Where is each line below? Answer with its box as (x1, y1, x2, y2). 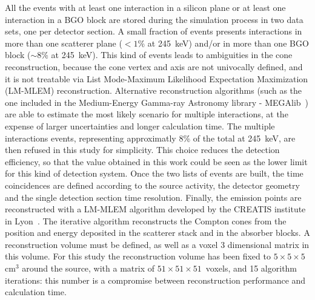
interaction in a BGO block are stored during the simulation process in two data (5, 13, 303, 25)
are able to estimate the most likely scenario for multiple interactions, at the (5, 108, 288, 120)
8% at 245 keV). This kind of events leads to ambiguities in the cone (37, 48, 293, 61)
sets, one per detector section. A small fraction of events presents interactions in (5, 25, 302, 37)
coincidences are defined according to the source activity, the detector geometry (5, 178, 300, 191)
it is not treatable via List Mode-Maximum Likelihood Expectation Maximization (5, 72, 308, 85)
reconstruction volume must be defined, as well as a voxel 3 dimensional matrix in (5, 238, 310, 250)
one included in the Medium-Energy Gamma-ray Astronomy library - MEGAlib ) (5, 96, 309, 108)
